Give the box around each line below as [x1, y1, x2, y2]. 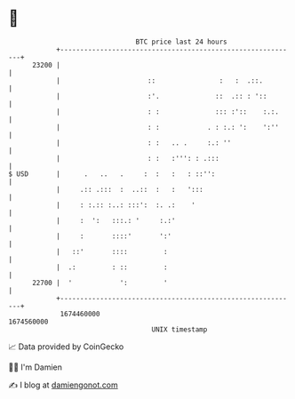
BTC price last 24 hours [135, 37, 227, 46]
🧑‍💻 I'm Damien [8, 362, 63, 372]
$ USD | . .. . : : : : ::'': [8, 169, 216, 179]
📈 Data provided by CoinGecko [8, 341, 124, 352]
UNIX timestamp [151, 324, 208, 334]
